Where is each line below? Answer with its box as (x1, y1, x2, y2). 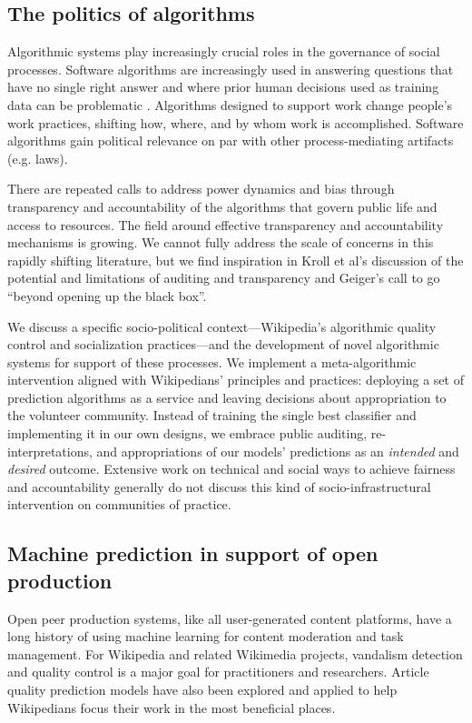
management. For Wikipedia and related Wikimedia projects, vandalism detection (7, 644, 463, 663)
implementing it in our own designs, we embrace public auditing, (7, 424, 368, 443)
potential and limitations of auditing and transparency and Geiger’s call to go (7, 268, 440, 287)
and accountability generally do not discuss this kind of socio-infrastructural (7, 477, 431, 496)
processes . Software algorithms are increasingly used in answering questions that (7, 59, 454, 78)
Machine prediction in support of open (7, 539, 379, 567)
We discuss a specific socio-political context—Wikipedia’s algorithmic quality (7, 316, 437, 336)
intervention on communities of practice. (7, 495, 231, 514)
